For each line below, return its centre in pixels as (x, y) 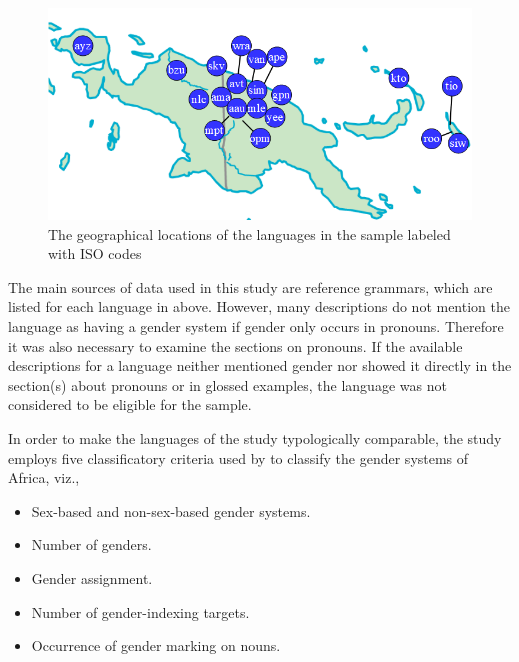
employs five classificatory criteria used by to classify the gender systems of (238, 457)
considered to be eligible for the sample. (130, 404)
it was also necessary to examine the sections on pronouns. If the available (235, 345)
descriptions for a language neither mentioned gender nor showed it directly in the (260, 365)
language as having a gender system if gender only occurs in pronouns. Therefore (256, 325)
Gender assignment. (92, 577)
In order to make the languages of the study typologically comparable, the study (255, 437)
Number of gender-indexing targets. (140, 611)
